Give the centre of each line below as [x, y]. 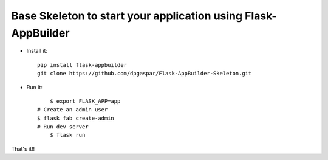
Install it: [37, 51]
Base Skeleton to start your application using [127, 16]
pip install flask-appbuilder [82, 65]
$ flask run [67, 135]
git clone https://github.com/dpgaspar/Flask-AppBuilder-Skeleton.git [145, 74]
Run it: [34, 87]
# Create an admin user [73, 110]
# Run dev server [63, 127]
